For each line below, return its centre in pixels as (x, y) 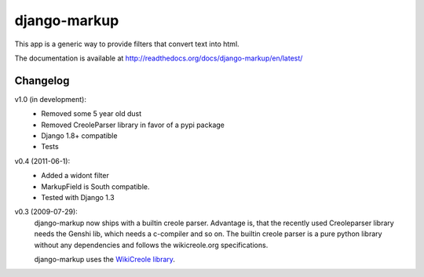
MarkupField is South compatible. (95, 186)
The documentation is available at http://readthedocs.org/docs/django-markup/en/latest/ (159, 58)
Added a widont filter (75, 176)
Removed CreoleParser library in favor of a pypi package (133, 125)
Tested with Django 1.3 (78, 197)
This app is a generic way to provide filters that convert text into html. (127, 44)
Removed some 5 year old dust (91, 114)
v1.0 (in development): (50, 99)
